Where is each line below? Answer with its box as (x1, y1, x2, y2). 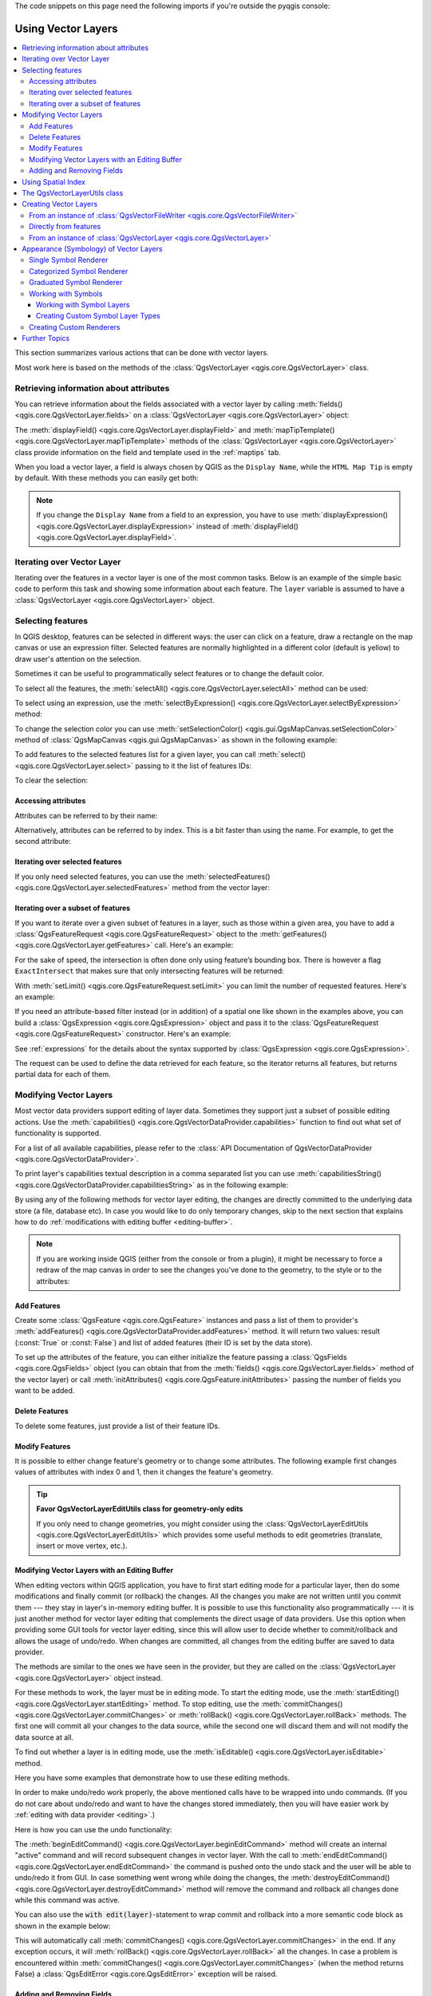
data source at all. (14, 1733, 74, 1742)
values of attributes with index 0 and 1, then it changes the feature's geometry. (14, 1467, 274, 1477)
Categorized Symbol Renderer (29, 266, 129, 275)
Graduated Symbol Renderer (29, 278, 123, 287)
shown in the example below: (14, 1921, 111, 1931)
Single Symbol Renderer (29, 255, 109, 265)
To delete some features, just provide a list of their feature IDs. (14, 1421, 220, 1431)
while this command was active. (14, 1895, 121, 1904)
